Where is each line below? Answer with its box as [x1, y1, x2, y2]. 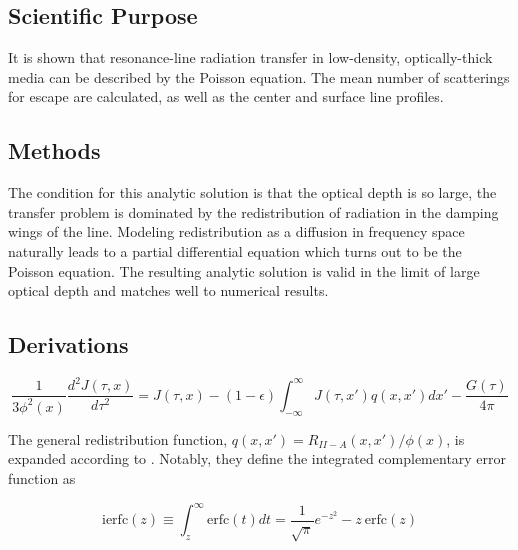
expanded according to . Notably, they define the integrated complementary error [8, 448, 507, 469]
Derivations [8, 329, 129, 360]
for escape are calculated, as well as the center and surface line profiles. [8, 86, 444, 107]
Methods [8, 135, 101, 166]
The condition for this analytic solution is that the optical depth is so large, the [8, 182, 497, 203]
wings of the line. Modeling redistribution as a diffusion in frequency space [8, 221, 465, 242]
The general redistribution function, [8, 428, 228, 449]
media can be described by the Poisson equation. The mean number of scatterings [8, 66, 510, 87]
